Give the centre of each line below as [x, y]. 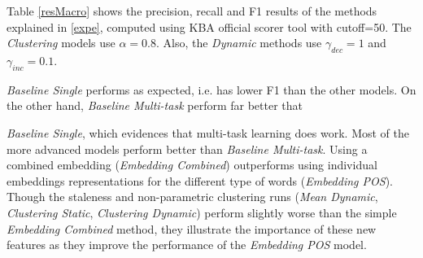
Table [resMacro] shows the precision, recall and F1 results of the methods [192, 11]
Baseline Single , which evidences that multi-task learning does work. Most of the [208, 132]
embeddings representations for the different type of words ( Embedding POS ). [200, 180]
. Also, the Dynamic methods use [239, 43]
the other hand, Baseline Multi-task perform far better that [155, 105]
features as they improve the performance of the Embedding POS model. [187, 245]
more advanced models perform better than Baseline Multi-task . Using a [187, 149]
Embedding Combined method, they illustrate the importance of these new [192, 228]
